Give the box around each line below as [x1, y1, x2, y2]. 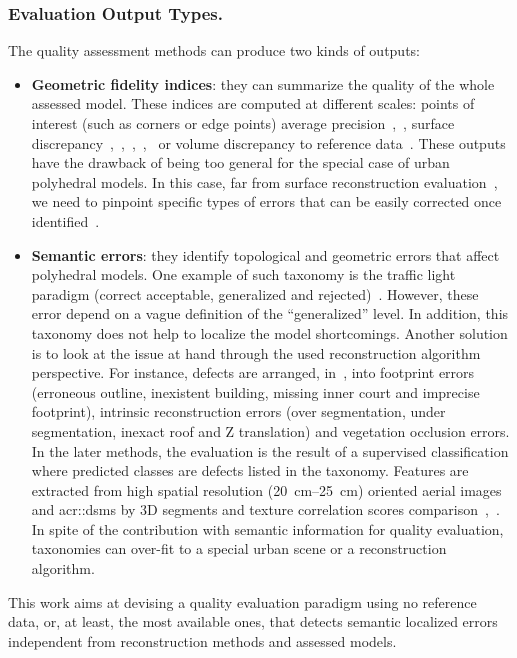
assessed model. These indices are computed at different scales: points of [31, 93, 475, 114]
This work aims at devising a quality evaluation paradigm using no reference [8, 591, 477, 612]
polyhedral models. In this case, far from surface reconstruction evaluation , [31, 171, 498, 192]
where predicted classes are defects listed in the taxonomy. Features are [31, 460, 469, 481]
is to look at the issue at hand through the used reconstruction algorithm [31, 342, 481, 363]
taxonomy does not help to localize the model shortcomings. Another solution [31, 322, 508, 343]
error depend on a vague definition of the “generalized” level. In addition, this [31, 303, 509, 324]
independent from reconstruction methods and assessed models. [8, 630, 397, 651]
